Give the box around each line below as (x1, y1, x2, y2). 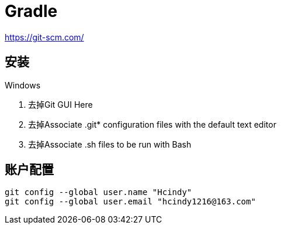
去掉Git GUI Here (28, 99, 93, 110)
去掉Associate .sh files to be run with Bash (28, 139, 192, 149)
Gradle (5, 1, 58, 21)
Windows (5, 80, 41, 90)
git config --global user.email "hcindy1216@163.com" (5, 197, 256, 207)
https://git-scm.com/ (5, 32, 84, 42)
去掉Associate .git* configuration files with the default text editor (28, 119, 276, 129)
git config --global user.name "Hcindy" (5, 187, 192, 197)
